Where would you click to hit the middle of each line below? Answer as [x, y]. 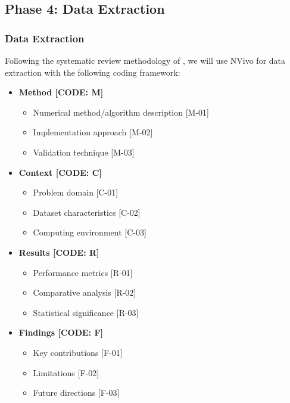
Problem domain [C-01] [76, 192]
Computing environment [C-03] [90, 232]
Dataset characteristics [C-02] [87, 212]
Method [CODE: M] [61, 92]
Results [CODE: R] [59, 252]
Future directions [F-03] [76, 393]
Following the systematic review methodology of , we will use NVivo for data [145, 60]
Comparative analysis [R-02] [85, 292]
